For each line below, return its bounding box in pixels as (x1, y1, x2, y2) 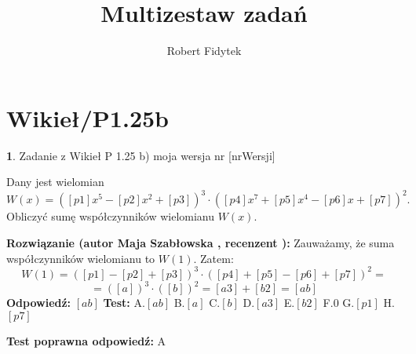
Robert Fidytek (166, 42, 242, 59)
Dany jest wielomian (6, 173, 104, 190)
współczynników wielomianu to (6, 250, 155, 266)
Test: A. (103, 294, 145, 311)
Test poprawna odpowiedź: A (6, 332, 166, 349)
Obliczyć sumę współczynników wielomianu (6, 208, 215, 224)
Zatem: (200, 250, 234, 266)
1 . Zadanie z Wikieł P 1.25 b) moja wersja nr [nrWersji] (6, 147, 276, 163)
